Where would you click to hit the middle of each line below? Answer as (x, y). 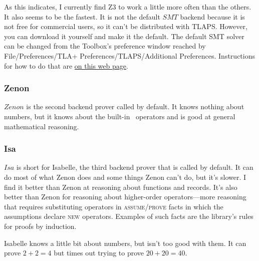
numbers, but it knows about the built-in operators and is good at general (120, 116)
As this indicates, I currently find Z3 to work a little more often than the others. (128, 7)
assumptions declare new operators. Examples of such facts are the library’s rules (129, 216)
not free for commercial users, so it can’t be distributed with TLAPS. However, (126, 26)
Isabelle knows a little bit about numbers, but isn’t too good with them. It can (125, 243)
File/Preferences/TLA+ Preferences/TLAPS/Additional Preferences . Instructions (129, 55)
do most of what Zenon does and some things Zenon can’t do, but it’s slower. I (125, 177)
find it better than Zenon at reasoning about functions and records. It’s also (121, 187)
